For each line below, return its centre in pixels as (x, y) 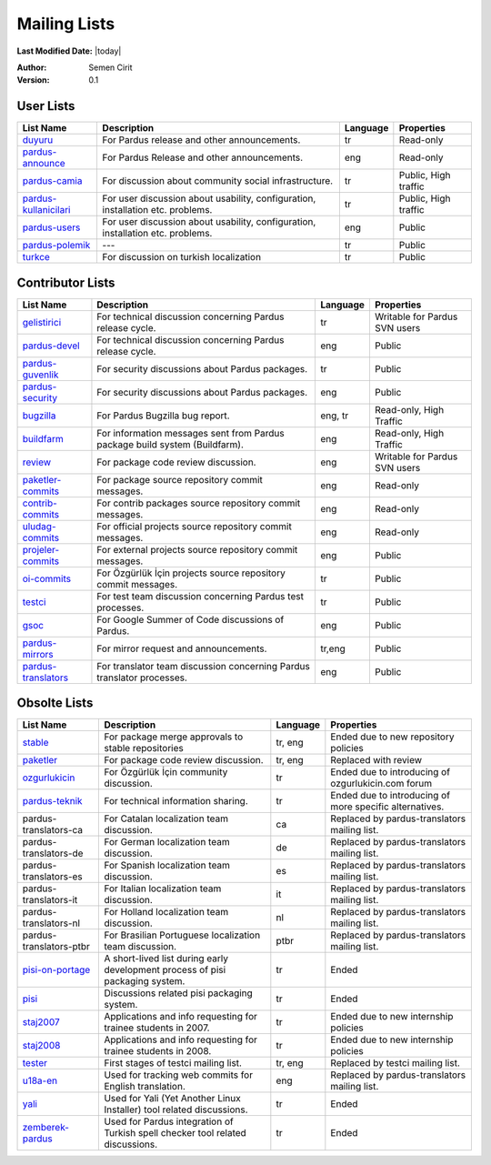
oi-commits (47, 578)
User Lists (46, 106)
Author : (32, 67)
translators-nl (51, 923)
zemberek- (46, 1128)
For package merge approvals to (174, 737)
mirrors (38, 654)
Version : (33, 80)
